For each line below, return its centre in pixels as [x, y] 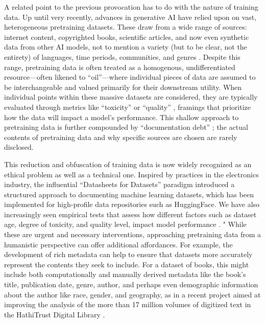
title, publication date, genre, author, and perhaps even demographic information [131, 284]
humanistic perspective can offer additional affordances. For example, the [118, 244]
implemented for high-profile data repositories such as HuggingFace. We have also [132, 204]
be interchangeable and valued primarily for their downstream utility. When [123, 87]
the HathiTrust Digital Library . [55, 314]
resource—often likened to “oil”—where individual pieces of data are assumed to [130, 77]
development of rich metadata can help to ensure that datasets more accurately [128, 254]
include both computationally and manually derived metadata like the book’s [125, 274]
